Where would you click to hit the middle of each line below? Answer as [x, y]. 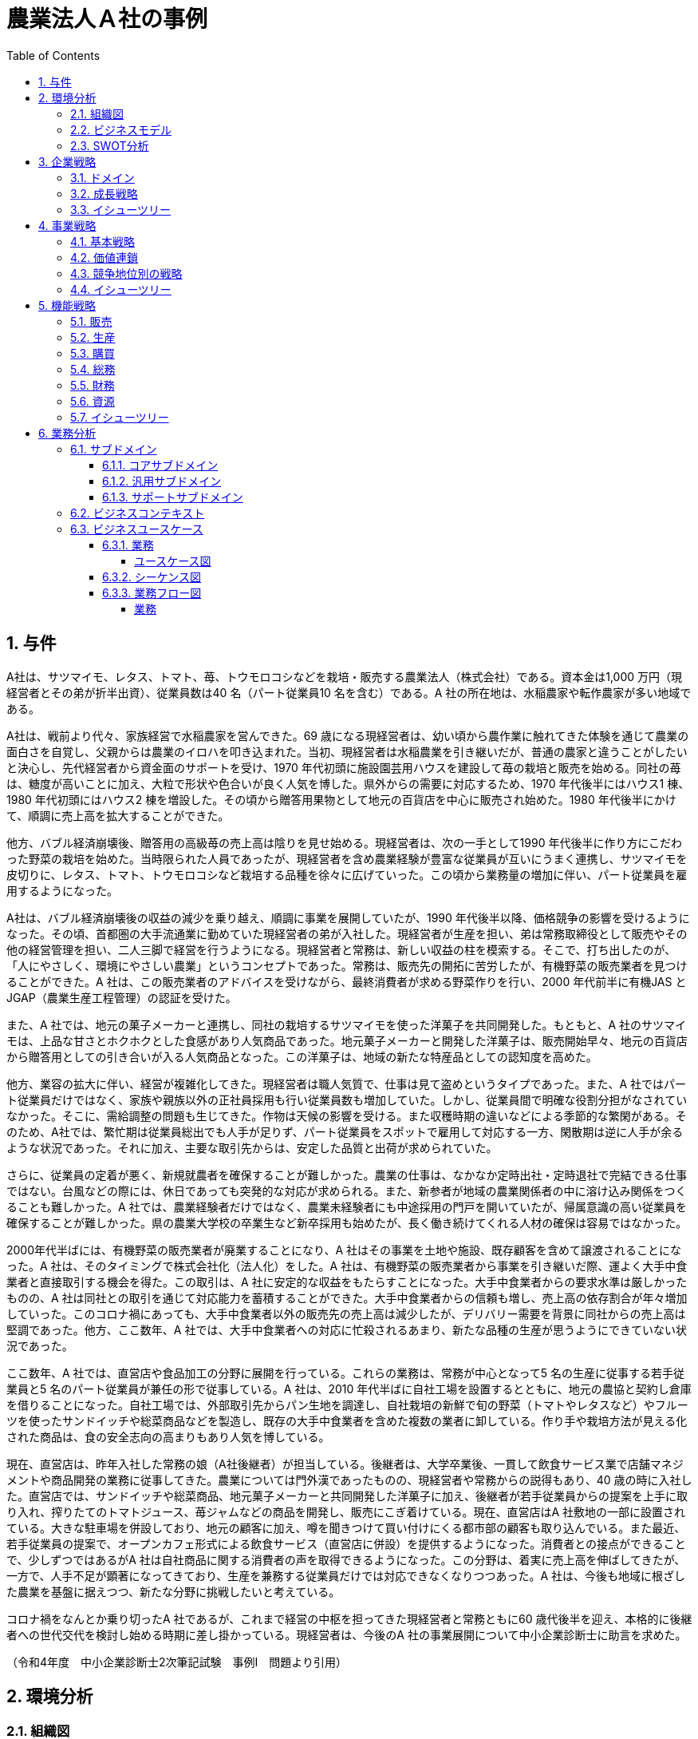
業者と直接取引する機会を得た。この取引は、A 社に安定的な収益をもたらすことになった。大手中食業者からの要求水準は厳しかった [347, 1281]
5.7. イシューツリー [120, 417]
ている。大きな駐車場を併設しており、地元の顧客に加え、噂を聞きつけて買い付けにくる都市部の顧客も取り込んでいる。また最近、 [346, 1527]
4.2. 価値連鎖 [105, 257]
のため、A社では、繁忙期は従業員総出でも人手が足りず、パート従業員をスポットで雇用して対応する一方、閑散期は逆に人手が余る [345, 1131]
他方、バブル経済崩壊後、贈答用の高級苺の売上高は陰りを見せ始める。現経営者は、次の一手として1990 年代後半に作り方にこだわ [345, 842]
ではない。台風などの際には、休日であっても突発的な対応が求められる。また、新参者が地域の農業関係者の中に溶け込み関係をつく [347, 1190]
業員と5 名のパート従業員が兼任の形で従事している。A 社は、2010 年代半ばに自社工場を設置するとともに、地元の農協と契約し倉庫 [349, 1388]
